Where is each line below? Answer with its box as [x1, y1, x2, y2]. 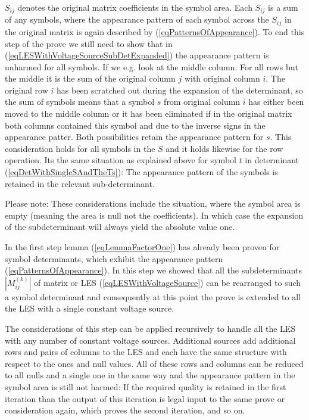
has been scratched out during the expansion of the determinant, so [56, 83, 303, 96]
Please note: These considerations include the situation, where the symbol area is [5, 197, 301, 210]
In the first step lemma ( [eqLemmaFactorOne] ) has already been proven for [5, 241, 280, 253]
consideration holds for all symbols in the [5, 142, 155, 154]
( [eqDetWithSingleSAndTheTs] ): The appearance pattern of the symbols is [5, 166, 278, 178]
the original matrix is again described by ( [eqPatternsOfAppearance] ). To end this [5, 25, 305, 38]
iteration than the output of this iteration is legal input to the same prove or [5, 392, 285, 405]
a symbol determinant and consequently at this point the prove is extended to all [5, 290, 301, 303]
